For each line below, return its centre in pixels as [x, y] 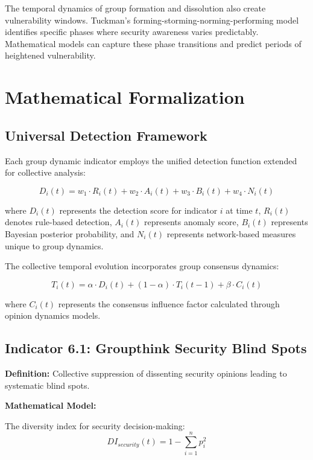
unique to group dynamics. [54, 245]
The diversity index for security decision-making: [95, 425]
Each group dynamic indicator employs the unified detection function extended [151, 160]
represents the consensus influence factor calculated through [169, 303]
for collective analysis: [45, 172]
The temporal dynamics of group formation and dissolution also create [135, 8]
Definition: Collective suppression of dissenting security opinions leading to [146, 373]
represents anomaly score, [191, 222]
